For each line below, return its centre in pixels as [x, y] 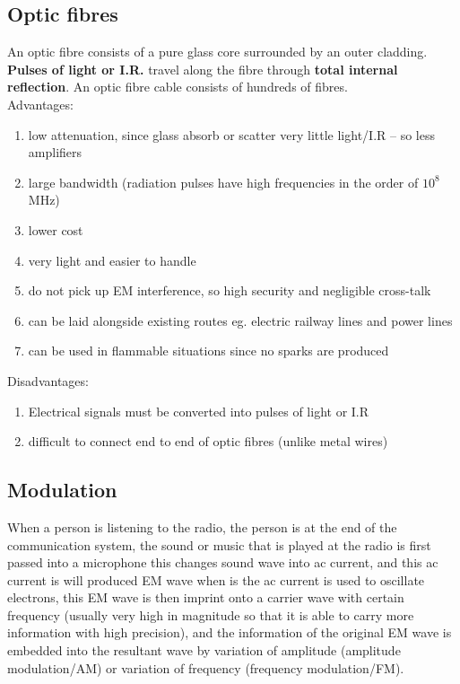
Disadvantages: [48, 380]
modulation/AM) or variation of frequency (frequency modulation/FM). [206, 667]
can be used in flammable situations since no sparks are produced [208, 351]
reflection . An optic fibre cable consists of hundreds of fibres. [178, 87]
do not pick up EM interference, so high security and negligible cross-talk [230, 290]
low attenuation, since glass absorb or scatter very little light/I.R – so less [231, 134]
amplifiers [55, 152]
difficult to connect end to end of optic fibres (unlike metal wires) [208, 441]
